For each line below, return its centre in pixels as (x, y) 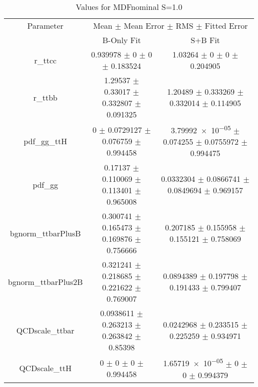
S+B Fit (205, 40)
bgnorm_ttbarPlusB (45, 233)
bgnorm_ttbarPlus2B (45, 281)
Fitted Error (226, 26)
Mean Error (144, 26)
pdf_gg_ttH (45, 141)
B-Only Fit (122, 40)
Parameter (45, 26)
